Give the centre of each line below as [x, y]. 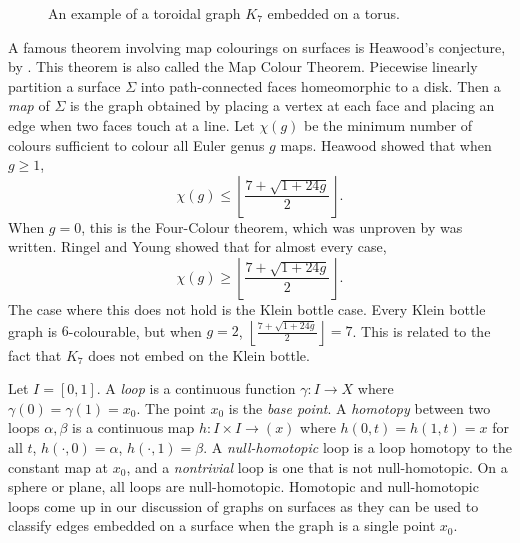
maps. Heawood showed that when [386, 144]
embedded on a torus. [333, 13]
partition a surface [64, 85]
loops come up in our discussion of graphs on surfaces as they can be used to [243, 505]
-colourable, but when [135, 330]
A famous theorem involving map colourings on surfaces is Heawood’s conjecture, [257, 46]
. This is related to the [421, 330]
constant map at [58, 466]
